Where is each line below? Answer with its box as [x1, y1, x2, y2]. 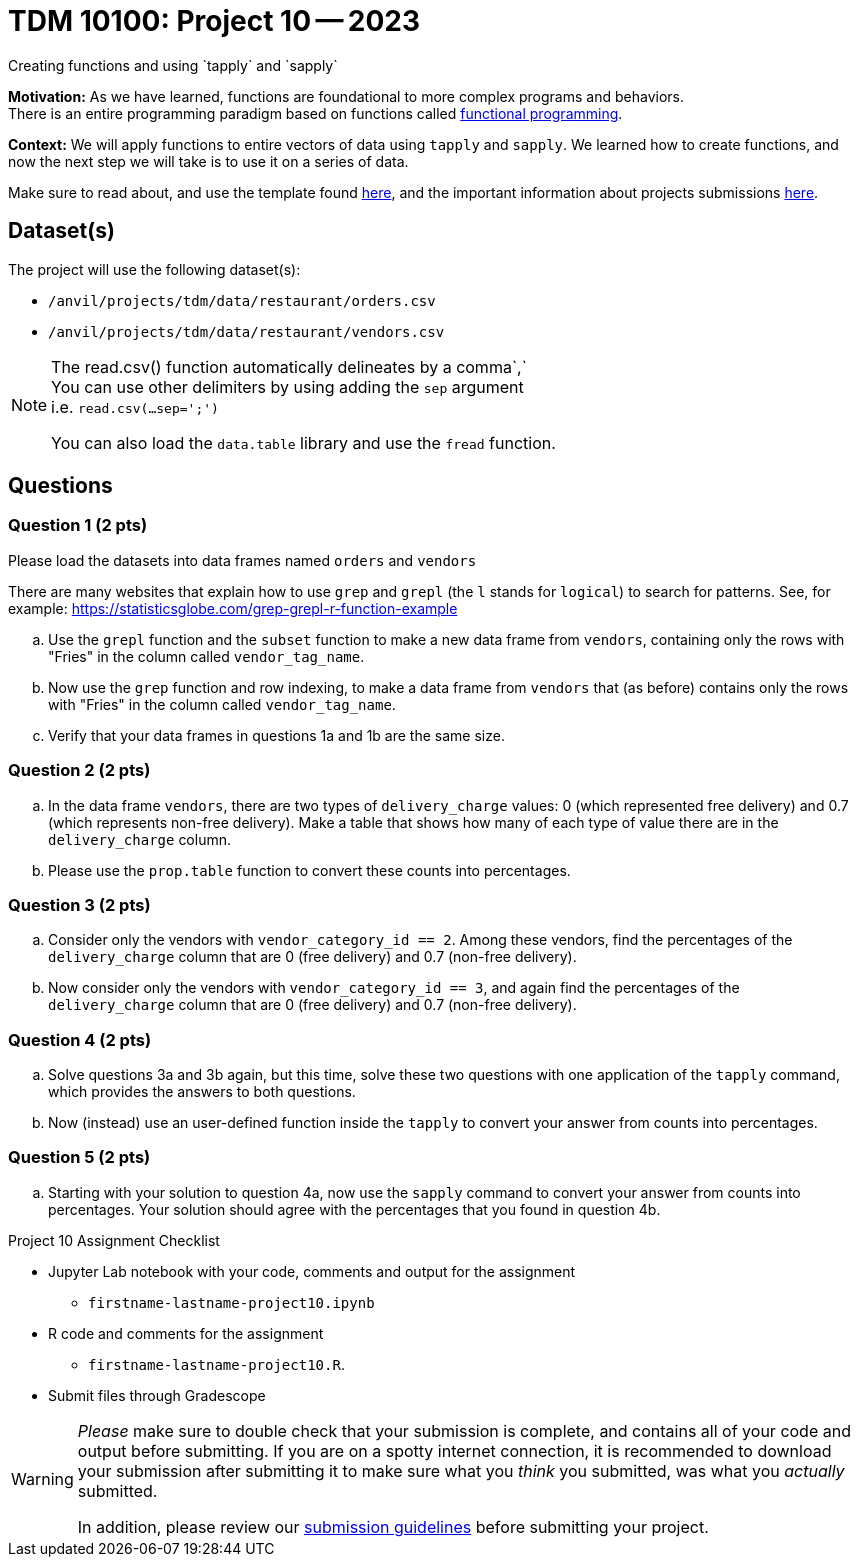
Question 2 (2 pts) [8, 760, 151, 781]
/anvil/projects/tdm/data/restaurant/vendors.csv [48, 323, 445, 340]
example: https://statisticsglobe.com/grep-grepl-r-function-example [8, 599, 458, 617]
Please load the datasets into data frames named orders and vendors [8, 551, 477, 569]
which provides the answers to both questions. [48, 1083, 356, 1101]
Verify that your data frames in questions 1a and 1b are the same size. [48, 726, 505, 744]
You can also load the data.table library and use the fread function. [51, 432, 556, 453]
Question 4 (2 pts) [8, 1029, 152, 1050]
